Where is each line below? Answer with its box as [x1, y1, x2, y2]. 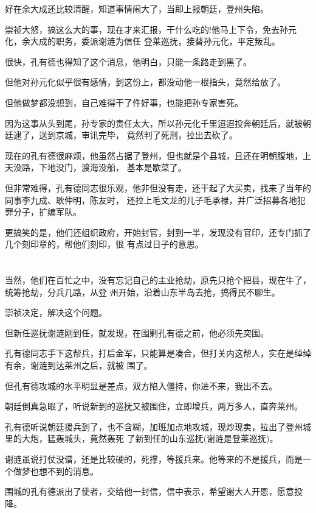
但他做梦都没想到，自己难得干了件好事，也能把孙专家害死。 [5, 96, 243, 108]
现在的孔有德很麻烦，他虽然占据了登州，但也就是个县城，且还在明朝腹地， [5, 149, 303, 161]
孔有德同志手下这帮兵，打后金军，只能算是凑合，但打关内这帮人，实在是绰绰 [5, 347, 311, 359]
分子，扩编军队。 [13, 205, 81, 218]
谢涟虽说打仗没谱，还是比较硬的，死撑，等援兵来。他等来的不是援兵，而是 [5, 453, 303, 465]
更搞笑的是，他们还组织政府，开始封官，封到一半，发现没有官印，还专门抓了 [5, 225, 311, 238]
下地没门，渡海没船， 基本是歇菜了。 [38, 161, 187, 174]
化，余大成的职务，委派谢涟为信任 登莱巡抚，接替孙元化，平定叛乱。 [5, 35, 280, 48]
